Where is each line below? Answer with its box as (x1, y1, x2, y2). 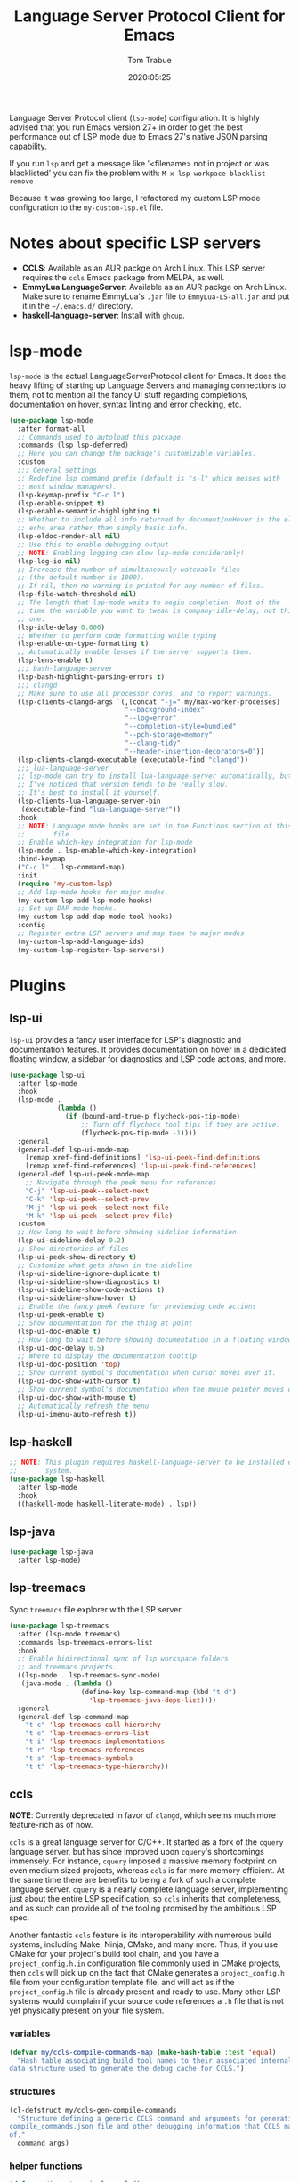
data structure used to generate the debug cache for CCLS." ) (9, 2065, 245, 2073)
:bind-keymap (17, 854, 66, 864)
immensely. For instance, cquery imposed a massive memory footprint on (9, 1855, 278, 1866)
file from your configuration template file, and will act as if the (9, 1977, 235, 1988)
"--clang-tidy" (124, 739, 181, 748)
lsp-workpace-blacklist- (177, 169, 270, 178)
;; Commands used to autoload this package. (17, 432, 185, 441)
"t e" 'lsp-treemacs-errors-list (25, 1729, 149, 1738)
